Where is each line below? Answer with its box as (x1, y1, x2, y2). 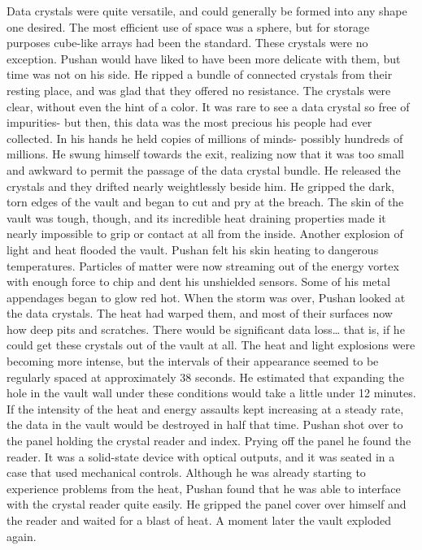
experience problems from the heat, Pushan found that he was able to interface (7, 479, 401, 496)
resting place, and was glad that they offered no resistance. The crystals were (7, 81, 391, 98)
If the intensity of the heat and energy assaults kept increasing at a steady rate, (7, 400, 404, 417)
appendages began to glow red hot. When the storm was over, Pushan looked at (7, 288, 406, 305)
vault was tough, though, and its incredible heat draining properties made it (7, 209, 386, 226)
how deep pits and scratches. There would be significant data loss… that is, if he (7, 320, 405, 337)
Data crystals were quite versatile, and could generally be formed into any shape (7, 2, 407, 19)
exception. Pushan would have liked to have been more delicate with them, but (7, 50, 401, 67)
